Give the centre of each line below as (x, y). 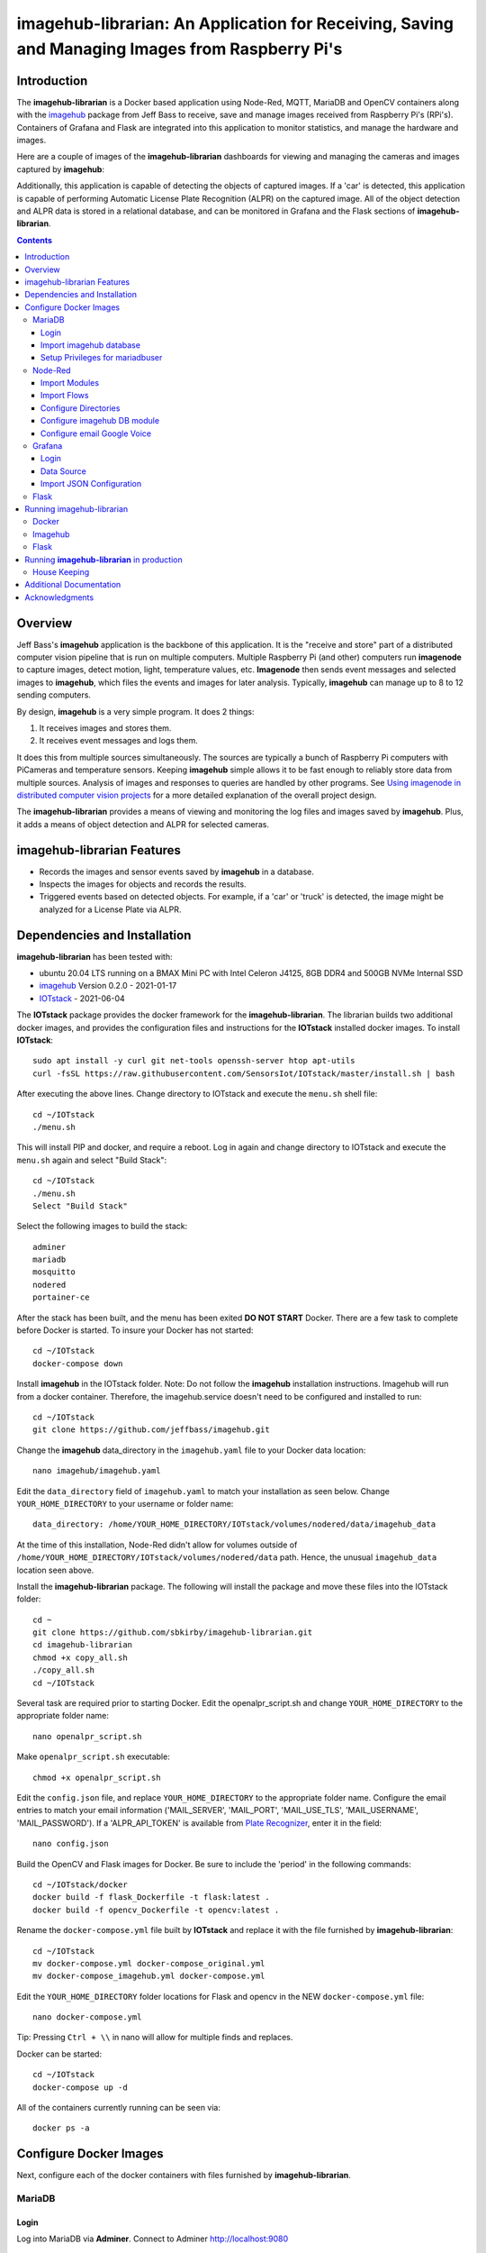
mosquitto (54, 1272)
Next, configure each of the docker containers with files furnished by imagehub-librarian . (184, 2175)
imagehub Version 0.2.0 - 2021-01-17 (108, 986)
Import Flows (65, 396)
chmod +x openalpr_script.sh (97, 1777)
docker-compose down (78, 1364)
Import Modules (70, 383)
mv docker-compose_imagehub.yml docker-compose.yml (149, 1976)
